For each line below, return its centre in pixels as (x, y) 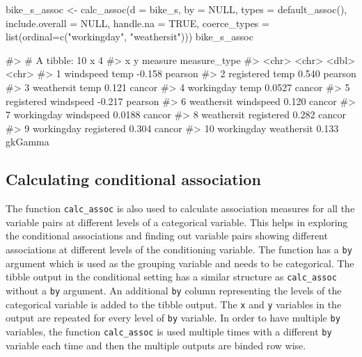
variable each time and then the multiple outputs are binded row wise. (156, 345)
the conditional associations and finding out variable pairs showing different (167, 236)
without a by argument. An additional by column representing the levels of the (174, 290)
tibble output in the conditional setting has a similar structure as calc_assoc (171, 277)
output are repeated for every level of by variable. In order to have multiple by (173, 318)
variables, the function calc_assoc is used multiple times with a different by (169, 331)
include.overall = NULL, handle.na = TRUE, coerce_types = (137, 23)
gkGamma (27, 142)
